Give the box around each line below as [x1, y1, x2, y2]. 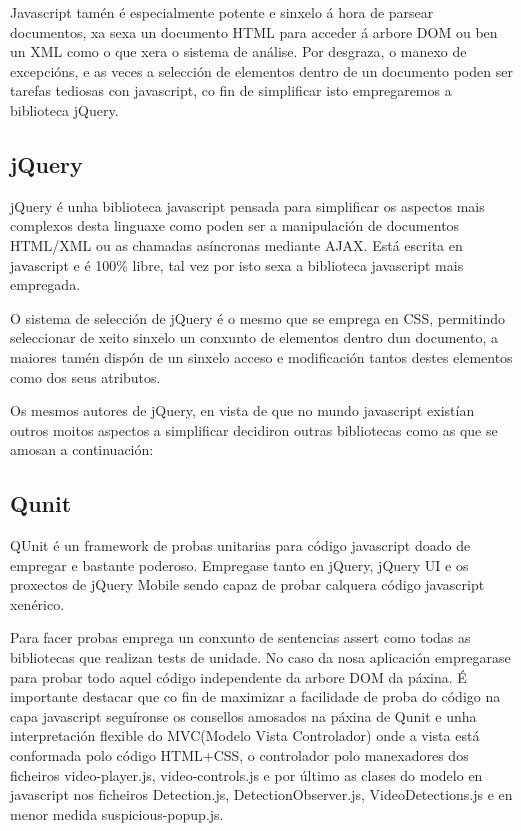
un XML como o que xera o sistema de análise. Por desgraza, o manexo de [10, 41, 467, 62]
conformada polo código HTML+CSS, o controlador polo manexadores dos [10, 745, 469, 766]
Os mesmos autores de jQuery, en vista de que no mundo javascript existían [10, 400, 475, 421]
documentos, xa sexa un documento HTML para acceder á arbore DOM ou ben [10, 21, 498, 42]
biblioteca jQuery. [10, 99, 119, 120]
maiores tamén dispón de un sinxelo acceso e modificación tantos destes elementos [10, 346, 513, 367]
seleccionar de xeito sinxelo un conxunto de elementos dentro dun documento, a [10, 327, 498, 348]
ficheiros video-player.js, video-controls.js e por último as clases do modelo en [10, 764, 483, 785]
